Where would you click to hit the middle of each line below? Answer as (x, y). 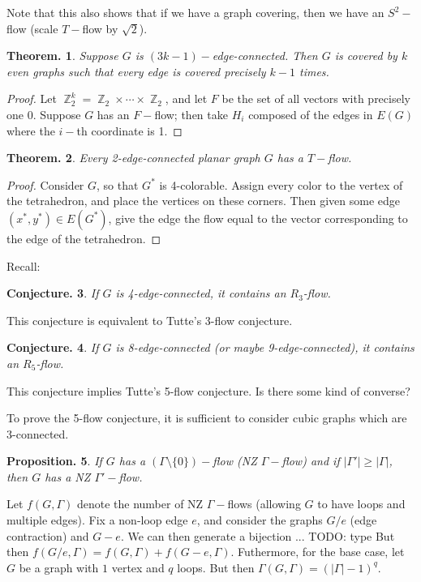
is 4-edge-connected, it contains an (201, 293)
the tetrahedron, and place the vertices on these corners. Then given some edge (204, 201)
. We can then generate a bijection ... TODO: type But (258, 535)
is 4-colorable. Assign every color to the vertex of (281, 184)
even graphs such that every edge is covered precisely (136, 71)
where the (31, 130)
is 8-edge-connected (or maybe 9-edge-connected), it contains (265, 347)
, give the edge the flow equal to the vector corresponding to (258, 218)
